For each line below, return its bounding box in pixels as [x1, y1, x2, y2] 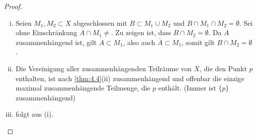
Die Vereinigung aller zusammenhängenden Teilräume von [15, 63, 192, 73]
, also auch [123, 37, 155, 47]
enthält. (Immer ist [158, 83, 216, 93]
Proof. [4, 1, 22, 11]
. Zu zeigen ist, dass [111, 27, 171, 38]
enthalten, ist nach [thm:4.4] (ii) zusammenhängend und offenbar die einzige [15, 73, 245, 83]
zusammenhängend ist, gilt [15, 37, 97, 47]
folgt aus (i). [15, 109, 53, 119]
